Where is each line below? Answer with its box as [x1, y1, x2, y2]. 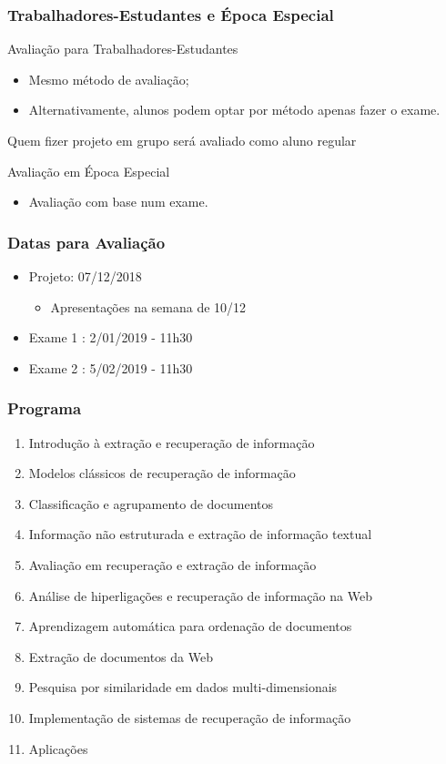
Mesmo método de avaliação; [28, 69, 189, 88]
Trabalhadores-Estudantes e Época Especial [7, 3, 334, 25]
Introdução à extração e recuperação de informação [28, 433, 315, 452]
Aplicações [28, 739, 88, 758]
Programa [7, 397, 82, 420]
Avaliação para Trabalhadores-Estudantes [7, 39, 238, 58]
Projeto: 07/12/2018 [28, 267, 142, 285]
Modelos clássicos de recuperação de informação [28, 463, 296, 483]
